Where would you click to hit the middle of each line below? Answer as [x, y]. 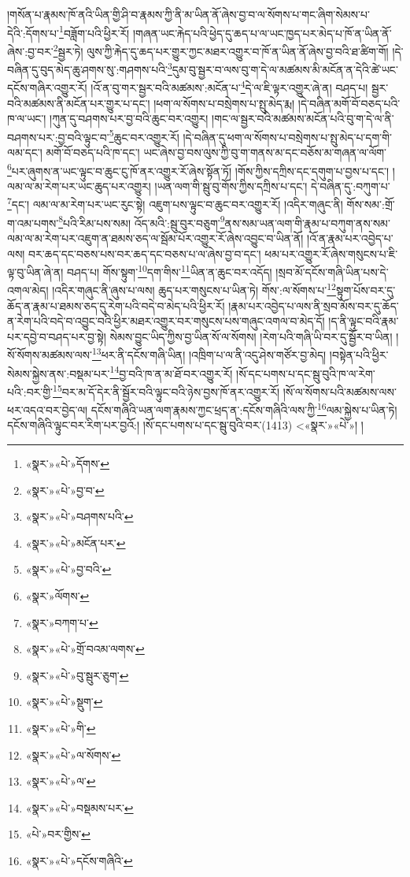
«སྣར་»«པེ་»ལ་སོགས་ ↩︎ [73, 754]
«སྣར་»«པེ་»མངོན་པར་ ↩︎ [76, 543]
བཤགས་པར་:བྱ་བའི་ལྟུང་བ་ [58, 137]
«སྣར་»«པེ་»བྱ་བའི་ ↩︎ [68, 569]
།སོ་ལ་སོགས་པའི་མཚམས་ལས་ [340, 391]
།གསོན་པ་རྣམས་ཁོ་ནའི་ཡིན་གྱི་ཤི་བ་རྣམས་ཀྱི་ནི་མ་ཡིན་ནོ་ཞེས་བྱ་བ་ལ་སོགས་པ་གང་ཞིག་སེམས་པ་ [188, 14]
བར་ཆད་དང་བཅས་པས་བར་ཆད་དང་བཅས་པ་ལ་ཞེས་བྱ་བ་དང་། [145, 253]
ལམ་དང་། [25, 152]
